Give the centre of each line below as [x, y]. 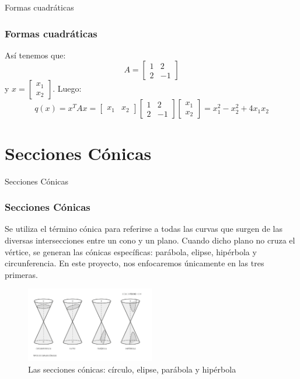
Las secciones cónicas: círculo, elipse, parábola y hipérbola [132, 369]
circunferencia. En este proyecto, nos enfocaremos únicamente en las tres [135, 263]
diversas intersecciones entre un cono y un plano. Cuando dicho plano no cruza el [150, 240]
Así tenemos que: [35, 55]
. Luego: [67, 88]
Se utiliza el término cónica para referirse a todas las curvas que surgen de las [144, 229]
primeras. [21, 274]
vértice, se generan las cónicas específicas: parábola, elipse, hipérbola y [131, 251]
